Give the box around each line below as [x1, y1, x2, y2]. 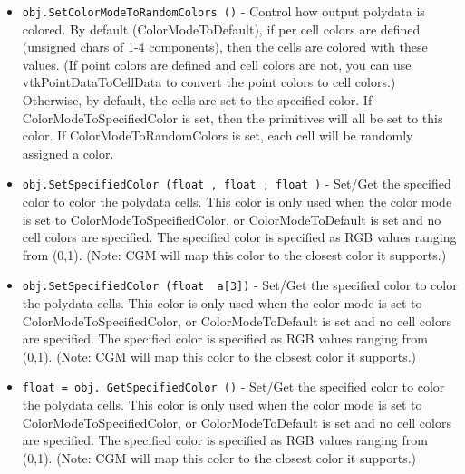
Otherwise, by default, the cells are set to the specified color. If [22, 91, 373, 110]
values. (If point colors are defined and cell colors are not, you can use [22, 54, 412, 73]
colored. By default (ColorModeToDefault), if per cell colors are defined [22, 19, 421, 38]
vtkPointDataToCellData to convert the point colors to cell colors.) [22, 73, 396, 92]
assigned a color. [22, 143, 114, 162]
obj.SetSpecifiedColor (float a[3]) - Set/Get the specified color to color [22, 276, 458, 295]
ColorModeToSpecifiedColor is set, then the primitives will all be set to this [22, 108, 443, 127]
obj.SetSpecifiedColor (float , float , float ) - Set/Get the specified [22, 174, 451, 193]
